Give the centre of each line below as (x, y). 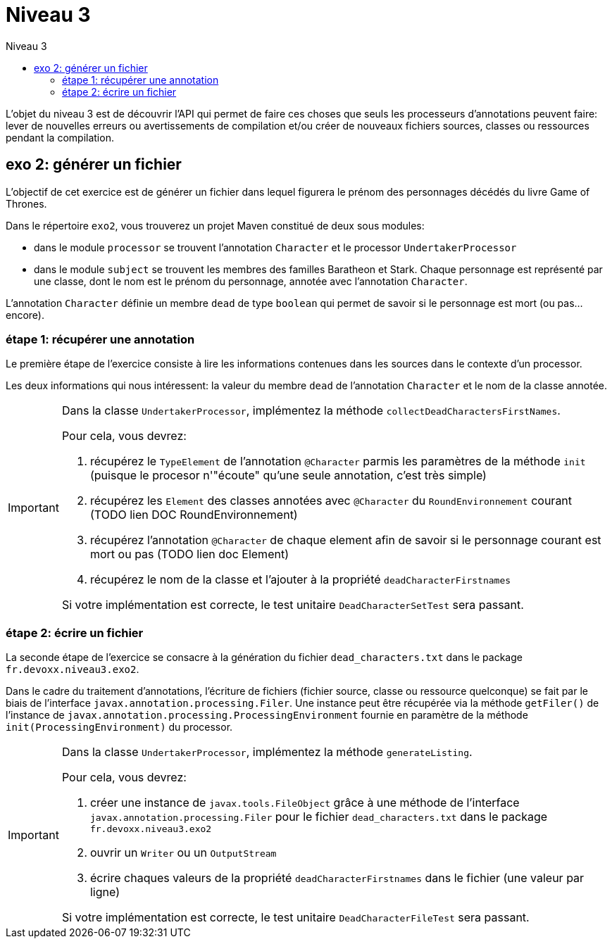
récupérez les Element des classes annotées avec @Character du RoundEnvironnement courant (331, 501)
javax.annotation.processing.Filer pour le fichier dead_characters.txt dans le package (319, 817)
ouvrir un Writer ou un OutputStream (183, 853)
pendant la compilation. (60, 137)
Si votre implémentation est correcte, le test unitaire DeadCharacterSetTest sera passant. (293, 605)
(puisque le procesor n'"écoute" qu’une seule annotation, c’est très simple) (288, 476)
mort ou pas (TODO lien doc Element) (189, 554)
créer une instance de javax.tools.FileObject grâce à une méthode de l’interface (305, 803)
